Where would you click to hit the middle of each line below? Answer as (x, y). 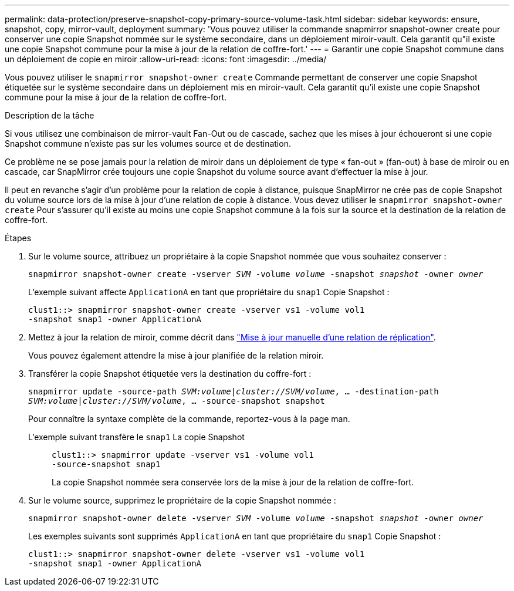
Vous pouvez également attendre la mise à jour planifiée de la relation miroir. (176, 355)
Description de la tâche (50, 115)
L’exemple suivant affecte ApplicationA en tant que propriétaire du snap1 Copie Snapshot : (209, 292)
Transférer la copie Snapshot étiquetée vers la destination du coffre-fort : (170, 374)
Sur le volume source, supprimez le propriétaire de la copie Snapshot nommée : (182, 500)
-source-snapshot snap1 (106, 464)
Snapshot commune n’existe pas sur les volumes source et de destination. (148, 143)
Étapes (18, 238)
